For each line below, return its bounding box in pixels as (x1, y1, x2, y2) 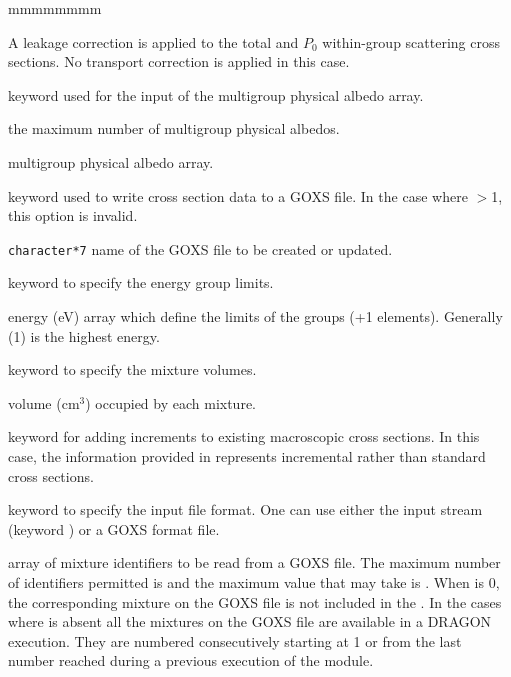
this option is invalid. (8, 205, 138, 226)
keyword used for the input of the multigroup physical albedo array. (8, 84, 424, 105)
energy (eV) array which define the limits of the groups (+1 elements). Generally (8, 306, 503, 326)
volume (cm (8, 392, 80, 413)
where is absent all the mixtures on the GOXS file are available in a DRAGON (8, 611, 492, 632)
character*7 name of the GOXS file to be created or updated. (8, 238, 393, 259)
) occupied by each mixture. (85, 392, 256, 413)
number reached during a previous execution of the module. (8, 650, 374, 671)
